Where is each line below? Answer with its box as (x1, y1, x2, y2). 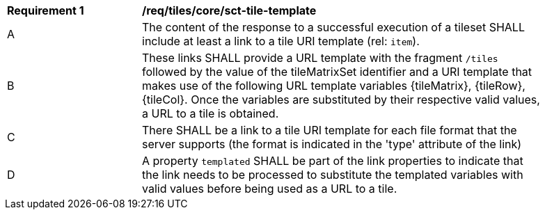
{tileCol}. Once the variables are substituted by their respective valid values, (142, 93, 540, 106)
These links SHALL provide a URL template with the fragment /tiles (142, 51, 498, 65)
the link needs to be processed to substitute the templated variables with (142, 168, 523, 182)
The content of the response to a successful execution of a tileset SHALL (142, 20, 525, 34)
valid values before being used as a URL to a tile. (142, 182, 397, 196)
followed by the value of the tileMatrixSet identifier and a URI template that (142, 65, 532, 79)
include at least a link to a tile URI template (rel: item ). (142, 34, 420, 48)
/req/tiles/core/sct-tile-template (142, 3, 317, 17)
